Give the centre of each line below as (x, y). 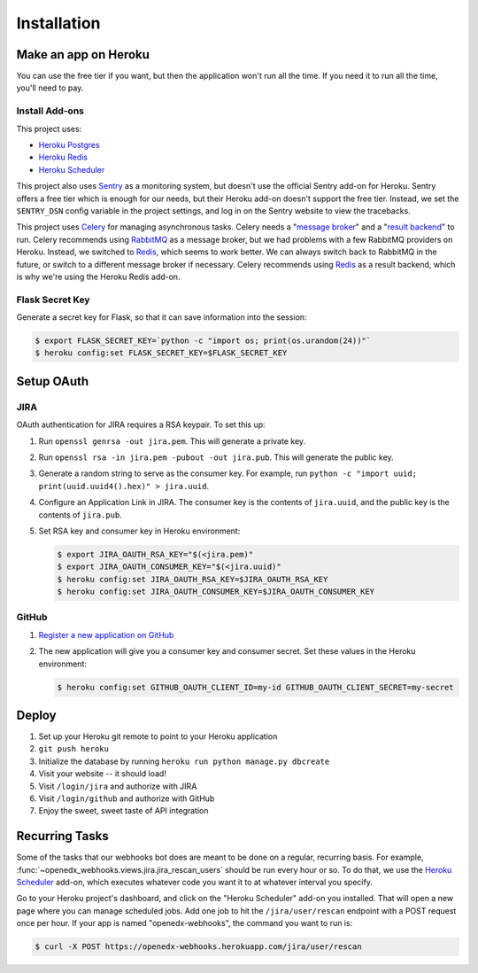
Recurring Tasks (63, 836)
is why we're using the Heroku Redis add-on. (98, 276)
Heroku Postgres (69, 144)
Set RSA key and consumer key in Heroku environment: (139, 531)
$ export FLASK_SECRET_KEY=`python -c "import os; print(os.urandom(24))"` (203, 341)
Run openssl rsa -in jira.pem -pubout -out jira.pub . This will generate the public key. (216, 457)
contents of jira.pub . (81, 515)
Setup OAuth (53, 381)
